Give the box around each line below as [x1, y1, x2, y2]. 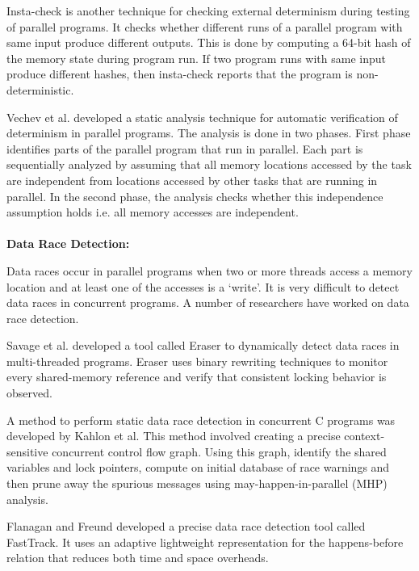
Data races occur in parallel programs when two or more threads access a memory [6, 262, 413, 279]
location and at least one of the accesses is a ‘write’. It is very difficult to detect [6, 278, 400, 295]
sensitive [6, 443, 48, 460]
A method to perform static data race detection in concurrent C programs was [6, 411, 396, 428]
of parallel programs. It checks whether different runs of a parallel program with [6, 18, 403, 35]
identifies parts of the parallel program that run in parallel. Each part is [6, 140, 363, 157]
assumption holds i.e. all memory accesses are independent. [6, 204, 299, 220]
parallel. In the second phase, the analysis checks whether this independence [6, 187, 383, 204]
